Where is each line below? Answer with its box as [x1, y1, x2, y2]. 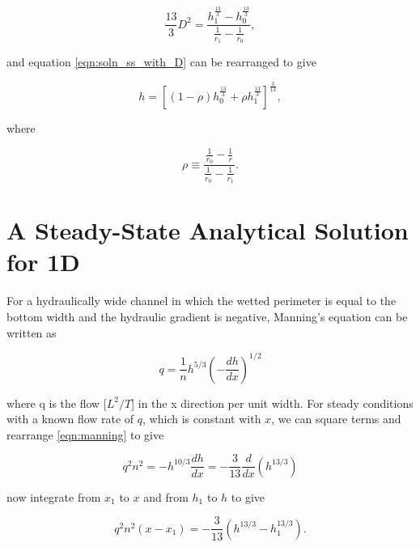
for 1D [6, 245, 80, 278]
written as [6, 324, 57, 341]
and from [143, 488, 189, 505]
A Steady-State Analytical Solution [6, 214, 409, 247]
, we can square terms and [271, 410, 401, 427]
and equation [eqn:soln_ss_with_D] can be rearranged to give [6, 53, 316, 70]
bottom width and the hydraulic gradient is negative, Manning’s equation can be [6, 307, 408, 324]
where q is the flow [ [6, 394, 107, 411]
